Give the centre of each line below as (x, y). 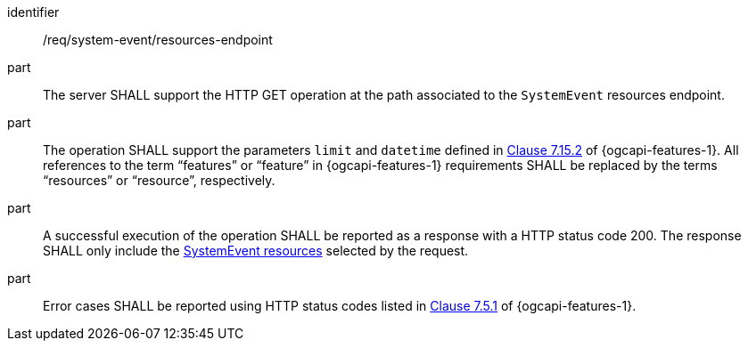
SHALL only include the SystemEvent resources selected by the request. (256, 251)
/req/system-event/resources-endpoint (158, 40)
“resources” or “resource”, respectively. (159, 180)
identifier (33, 12)
